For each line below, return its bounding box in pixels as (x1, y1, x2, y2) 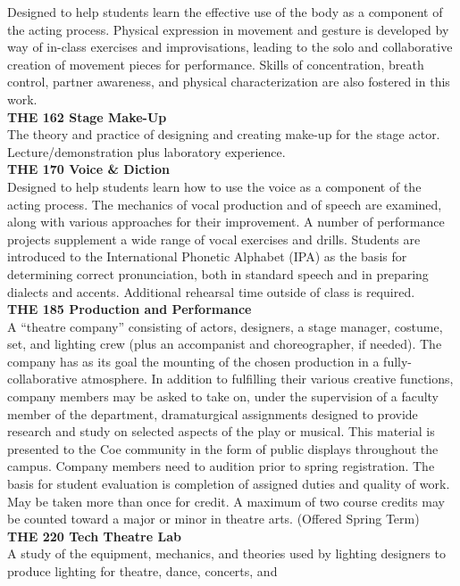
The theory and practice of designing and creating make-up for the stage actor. (7, 125, 440, 144)
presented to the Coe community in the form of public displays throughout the (7, 439, 439, 458)
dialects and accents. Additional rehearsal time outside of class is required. (7, 282, 415, 301)
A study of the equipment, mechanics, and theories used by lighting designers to (7, 544, 446, 563)
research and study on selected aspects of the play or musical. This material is (7, 422, 435, 441)
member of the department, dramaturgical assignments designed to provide (7, 404, 418, 423)
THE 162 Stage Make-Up (7, 107, 167, 126)
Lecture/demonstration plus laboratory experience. (7, 142, 286, 161)
